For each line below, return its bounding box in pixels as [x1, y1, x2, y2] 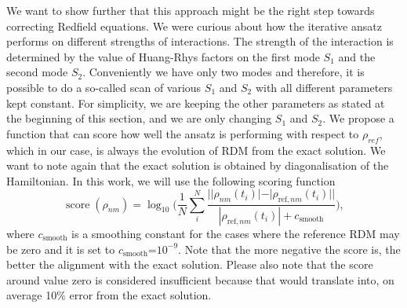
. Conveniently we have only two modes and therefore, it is [82, 64, 365, 80]
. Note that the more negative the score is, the [178, 240, 401, 257]
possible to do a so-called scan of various [6, 79, 202, 95]
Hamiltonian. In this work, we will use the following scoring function [6, 172, 336, 189]
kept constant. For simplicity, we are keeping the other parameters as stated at [6, 94, 385, 111]
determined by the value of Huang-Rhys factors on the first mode [6, 48, 320, 64]
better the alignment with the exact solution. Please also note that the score [6, 256, 373, 273]
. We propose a [322, 110, 394, 126]
